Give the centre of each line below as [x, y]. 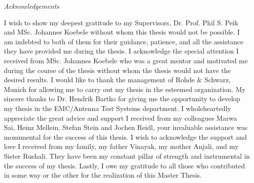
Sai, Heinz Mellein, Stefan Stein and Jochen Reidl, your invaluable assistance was [126, 127]
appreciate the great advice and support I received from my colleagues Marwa [121, 118]
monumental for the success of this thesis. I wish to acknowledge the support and [126, 137]
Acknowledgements [32, 6]
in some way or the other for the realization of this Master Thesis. [103, 175]
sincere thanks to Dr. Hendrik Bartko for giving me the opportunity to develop [122, 99]
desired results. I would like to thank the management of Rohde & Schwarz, [117, 80]
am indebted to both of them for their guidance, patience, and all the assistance [124, 41]
